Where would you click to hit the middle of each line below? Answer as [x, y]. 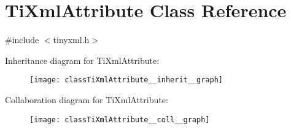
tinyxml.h [71, 40]
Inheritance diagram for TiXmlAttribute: [82, 60]
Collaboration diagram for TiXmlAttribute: [87, 99]
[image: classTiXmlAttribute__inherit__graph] [126, 80]
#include [22, 40]
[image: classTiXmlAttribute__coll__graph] [120, 119]
